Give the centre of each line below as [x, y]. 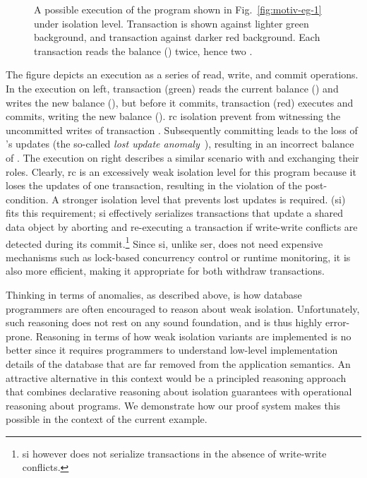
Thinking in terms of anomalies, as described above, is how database [154, 294]
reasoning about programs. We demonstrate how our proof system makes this [173, 405]
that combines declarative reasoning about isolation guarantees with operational [179, 392]
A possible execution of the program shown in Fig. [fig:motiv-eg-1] [178, 9]
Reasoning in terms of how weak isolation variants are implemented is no [193, 336]
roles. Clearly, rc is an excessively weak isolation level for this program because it [181, 171]
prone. [19, 336]
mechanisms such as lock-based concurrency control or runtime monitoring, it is [178, 257]
